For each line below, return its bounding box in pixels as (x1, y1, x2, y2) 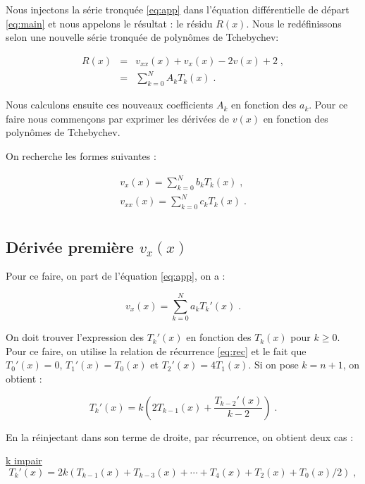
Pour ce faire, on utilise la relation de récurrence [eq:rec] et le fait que (6, 343, 307, 358)
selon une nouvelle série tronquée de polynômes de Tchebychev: (6, 30, 279, 44)
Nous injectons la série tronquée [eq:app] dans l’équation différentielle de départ (6, 2, 349, 16)
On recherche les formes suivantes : (6, 148, 156, 163)
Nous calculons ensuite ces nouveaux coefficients (6, 97, 214, 112)
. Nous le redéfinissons (246, 15, 342, 30)
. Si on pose (248, 357, 299, 372)
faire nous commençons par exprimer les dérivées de (6, 111, 230, 125)
